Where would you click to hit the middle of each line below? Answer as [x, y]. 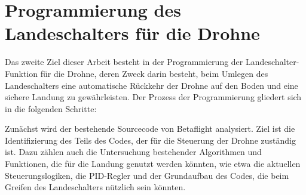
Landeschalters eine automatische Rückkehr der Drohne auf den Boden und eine [152, 85]
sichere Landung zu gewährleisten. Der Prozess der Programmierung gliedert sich [153, 97]
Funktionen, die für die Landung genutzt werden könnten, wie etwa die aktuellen [153, 164]
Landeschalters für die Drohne [132, 33]
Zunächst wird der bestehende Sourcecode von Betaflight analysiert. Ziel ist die [150, 129]
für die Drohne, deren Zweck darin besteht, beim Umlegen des [154, 73]
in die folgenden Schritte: [51, 108]
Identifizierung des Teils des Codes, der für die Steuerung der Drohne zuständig [150, 140]
